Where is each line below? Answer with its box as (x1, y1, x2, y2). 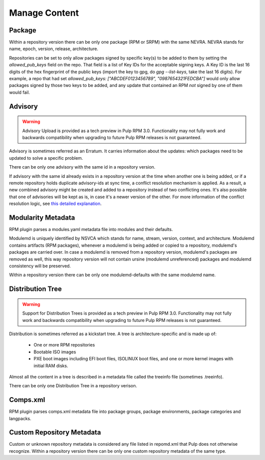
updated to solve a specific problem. (9, 155, 83, 161)
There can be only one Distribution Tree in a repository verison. (9, 383, 137, 389)
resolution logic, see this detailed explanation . (9, 201, 102, 206)
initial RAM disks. (33, 363, 68, 369)
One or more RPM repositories (33, 342, 95, 348)
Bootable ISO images (33, 349, 76, 355)
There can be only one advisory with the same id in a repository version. (9, 164, 156, 170)
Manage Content (9, 7, 79, 18)
